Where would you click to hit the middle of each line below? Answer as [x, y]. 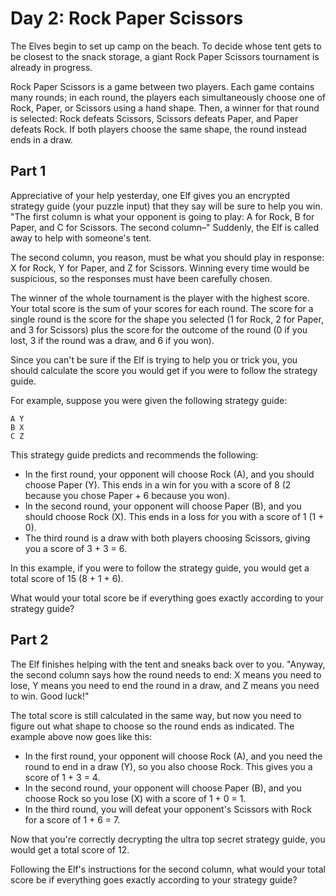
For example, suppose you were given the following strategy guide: [149, 400]
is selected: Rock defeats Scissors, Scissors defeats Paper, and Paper [154, 118]
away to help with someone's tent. [81, 238]
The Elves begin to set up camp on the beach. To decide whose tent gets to [166, 46]
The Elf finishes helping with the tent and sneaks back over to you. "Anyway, [168, 664]
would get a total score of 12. [70, 849]
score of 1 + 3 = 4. [62, 777]
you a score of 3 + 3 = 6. [76, 548]
